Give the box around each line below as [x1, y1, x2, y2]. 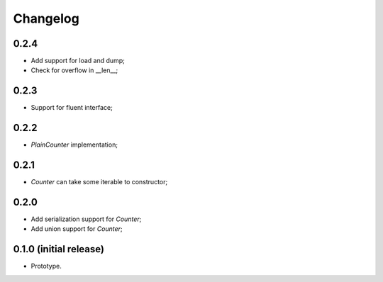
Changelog [13, 11, 79, 26]
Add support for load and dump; [30, 57, 126, 65]
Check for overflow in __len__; [30, 66, 118, 74]
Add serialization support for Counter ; [30, 215, 142, 223]
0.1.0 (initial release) [13, 243, 104, 255]
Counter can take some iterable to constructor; [30, 178, 168, 186]
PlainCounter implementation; [30, 140, 118, 149]
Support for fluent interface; [30, 103, 113, 112]
